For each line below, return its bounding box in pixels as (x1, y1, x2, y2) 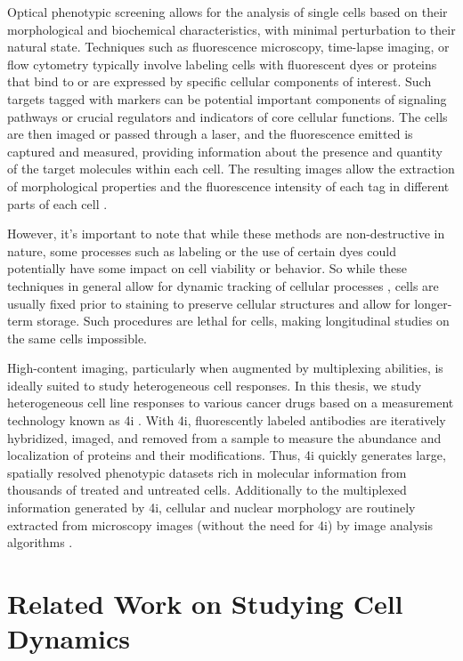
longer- (414, 294, 452, 312)
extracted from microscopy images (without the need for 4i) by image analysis (7, 515, 433, 534)
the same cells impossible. (7, 328, 147, 347)
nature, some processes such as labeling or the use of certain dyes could (7, 241, 397, 260)
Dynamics (7, 620, 131, 657)
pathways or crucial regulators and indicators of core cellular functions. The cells (7, 107, 448, 125)
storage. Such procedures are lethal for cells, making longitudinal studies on (37, 311, 450, 330)
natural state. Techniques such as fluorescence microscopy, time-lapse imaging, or (7, 37, 450, 56)
